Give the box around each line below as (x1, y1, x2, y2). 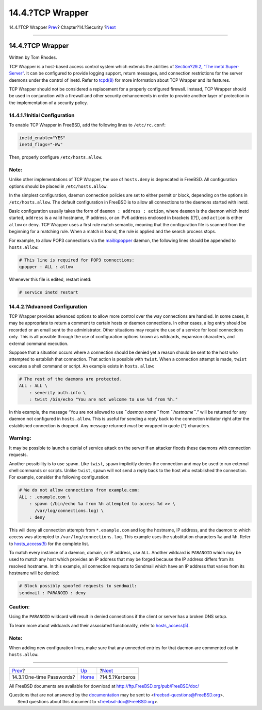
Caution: (9, 603, 30, 610)
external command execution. (9, 341, 69, 346)
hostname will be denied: (9, 570, 59, 576)
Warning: (9, 435, 32, 441)
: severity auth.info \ (29, 390, 86, 395)
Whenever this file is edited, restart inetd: (9, 276, 92, 282)
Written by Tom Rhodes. (9, 55, 57, 60)
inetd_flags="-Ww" (19, 142, 63, 147)
